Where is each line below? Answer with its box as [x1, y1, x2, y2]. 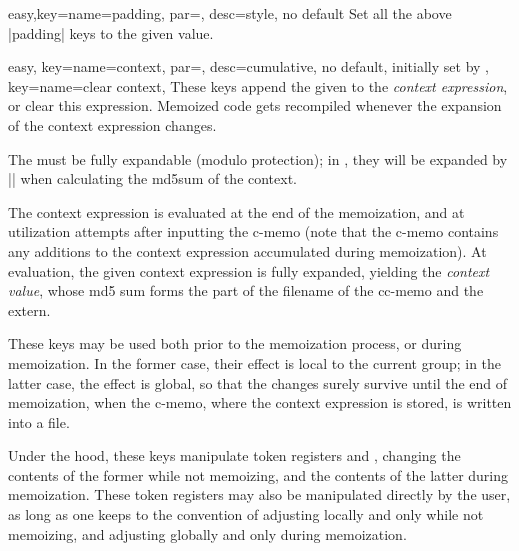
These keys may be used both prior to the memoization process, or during [8, 333, 462, 354]
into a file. [8, 411, 70, 432]
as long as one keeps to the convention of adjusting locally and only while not [8, 504, 484, 525]
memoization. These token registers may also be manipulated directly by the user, [8, 484, 511, 505]
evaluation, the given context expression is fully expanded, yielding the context [8, 260, 490, 281]
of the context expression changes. [8, 114, 217, 135]
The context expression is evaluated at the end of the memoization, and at [8, 201, 465, 222]
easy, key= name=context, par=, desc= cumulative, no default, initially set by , [8, 56, 489, 77]
